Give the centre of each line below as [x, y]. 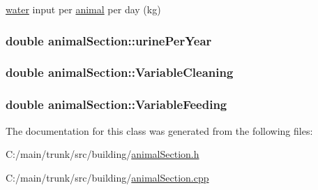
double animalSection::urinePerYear [109, 40]
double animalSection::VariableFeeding [116, 104]
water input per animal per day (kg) [83, 9]
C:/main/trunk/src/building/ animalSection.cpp [107, 177]
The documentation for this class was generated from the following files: [159, 130]
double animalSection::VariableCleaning [120, 72]
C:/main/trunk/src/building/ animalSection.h [103, 154]
